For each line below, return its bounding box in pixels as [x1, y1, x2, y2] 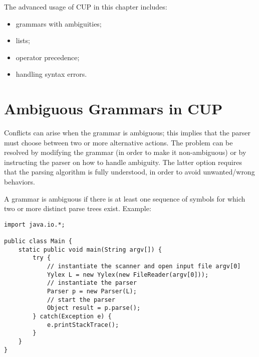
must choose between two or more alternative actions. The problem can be [4, 137, 233, 147]
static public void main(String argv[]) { [18, 246, 162, 253]
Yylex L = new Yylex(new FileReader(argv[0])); [47, 271, 209, 278]
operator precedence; [16, 52, 80, 62]
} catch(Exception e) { [33, 313, 112, 320]
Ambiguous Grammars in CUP [4, 98, 223, 119]
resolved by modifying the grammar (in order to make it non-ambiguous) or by [4, 147, 246, 157]
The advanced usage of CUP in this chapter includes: [4, 2, 167, 12]
